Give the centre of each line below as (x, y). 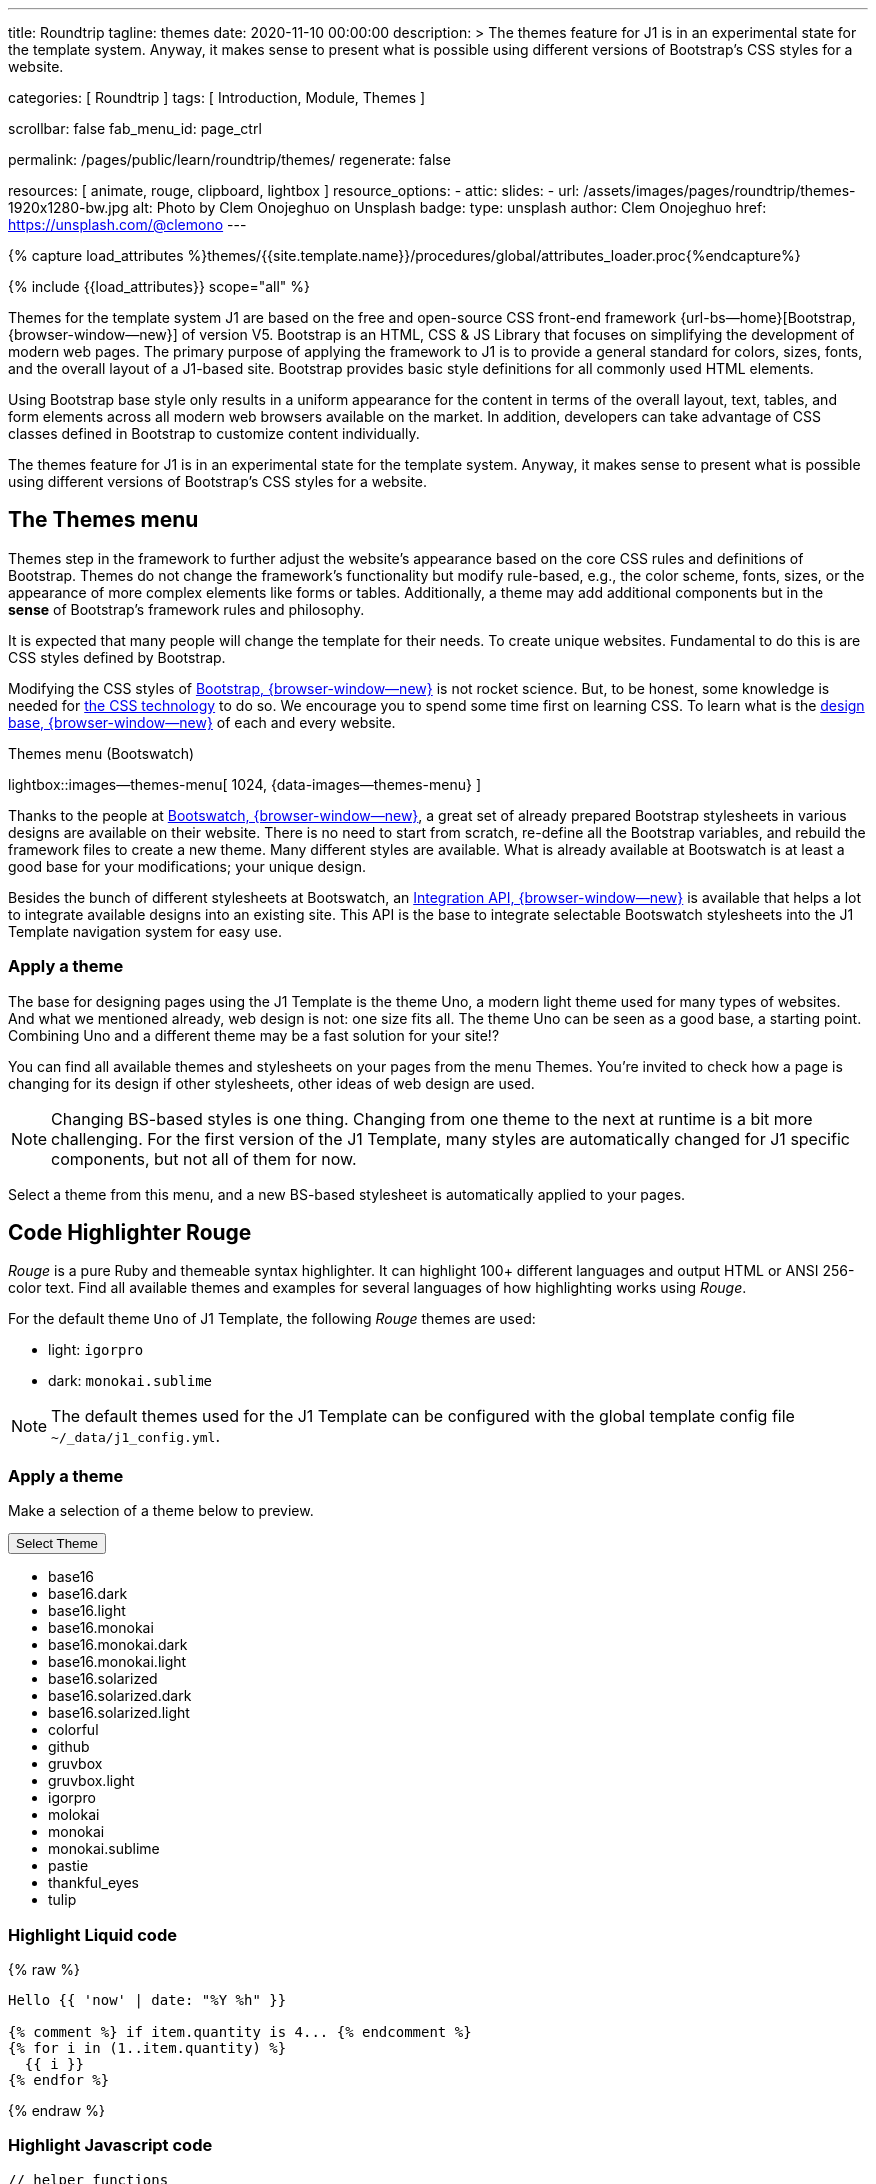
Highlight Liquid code (92, 1934)
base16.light (87, 1611)
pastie (68, 1866)
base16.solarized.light (119, 1713)
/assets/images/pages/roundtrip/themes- (719, 190)
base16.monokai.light (117, 1662)
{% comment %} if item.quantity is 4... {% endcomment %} (240, 2031)
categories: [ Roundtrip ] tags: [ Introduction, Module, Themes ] (217, 97)
